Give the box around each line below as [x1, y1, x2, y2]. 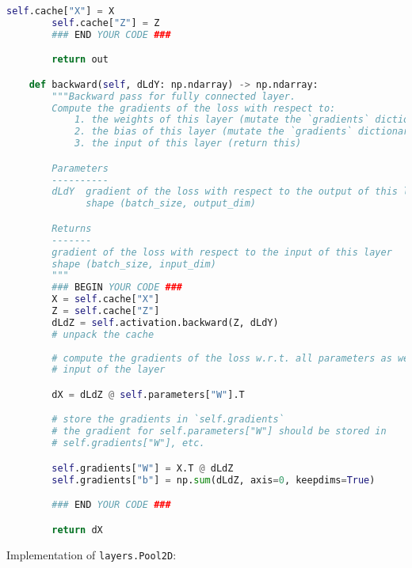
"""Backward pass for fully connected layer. [51, 90, 296, 102]
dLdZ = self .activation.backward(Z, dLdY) [51, 316, 279, 328]
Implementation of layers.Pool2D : [6, 546, 177, 562]
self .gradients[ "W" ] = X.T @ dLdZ [51, 462, 234, 474]
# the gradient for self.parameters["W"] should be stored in [51, 426, 387, 437]
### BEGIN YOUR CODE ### [51, 282, 182, 293]
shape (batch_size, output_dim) [86, 198, 256, 210]
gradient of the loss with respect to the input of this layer [51, 246, 392, 258]
